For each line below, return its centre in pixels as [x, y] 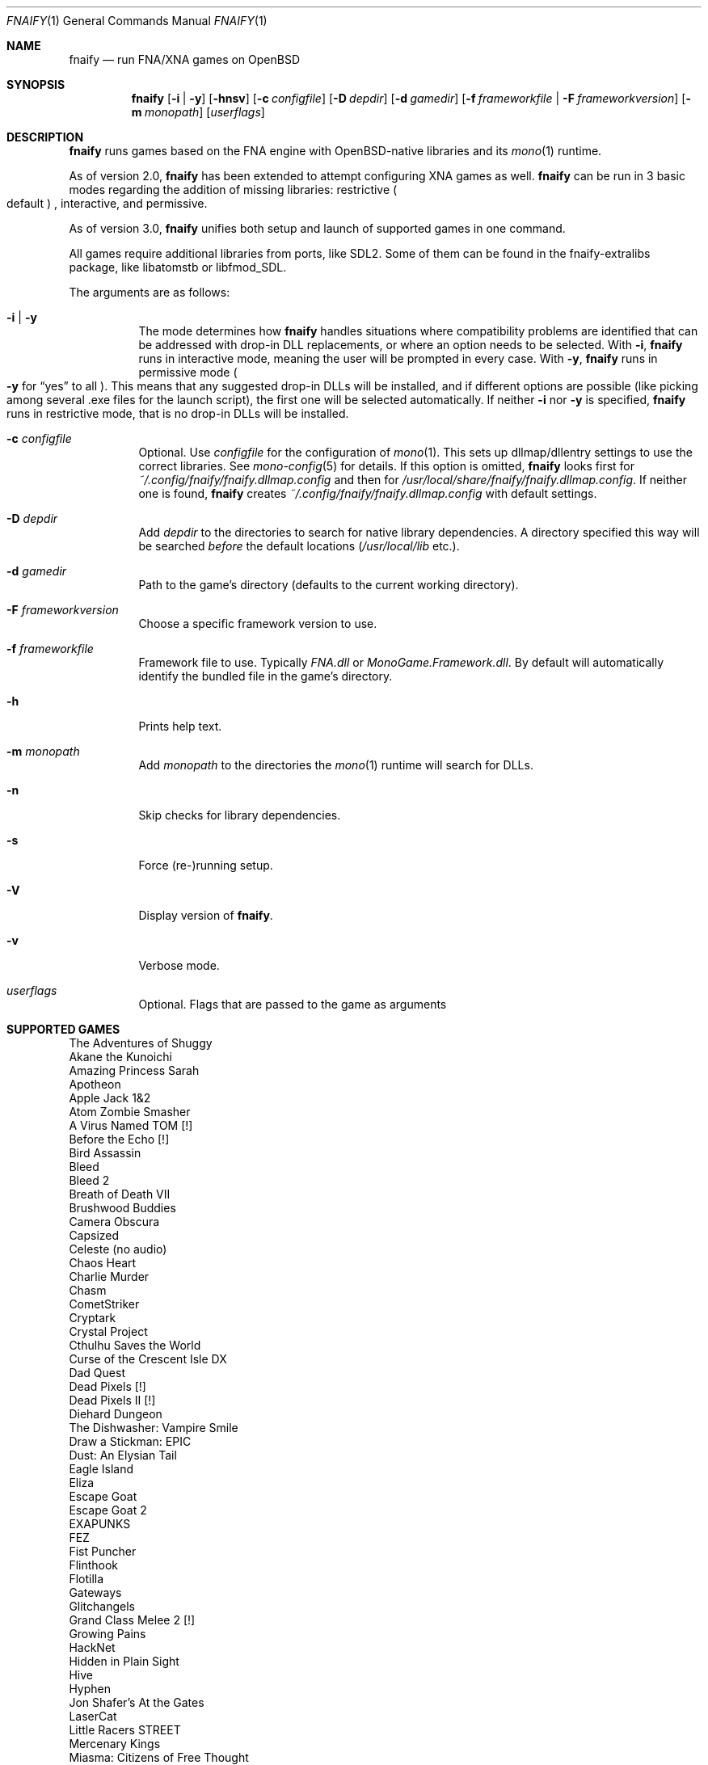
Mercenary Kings [115, 1744]
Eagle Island [101, 1469]
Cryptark [93, 1318]
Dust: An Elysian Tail [123, 1455]
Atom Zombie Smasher [130, 1112]
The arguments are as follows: [150, 292]
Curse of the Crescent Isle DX [148, 1359]
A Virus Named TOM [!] [131, 1125]
